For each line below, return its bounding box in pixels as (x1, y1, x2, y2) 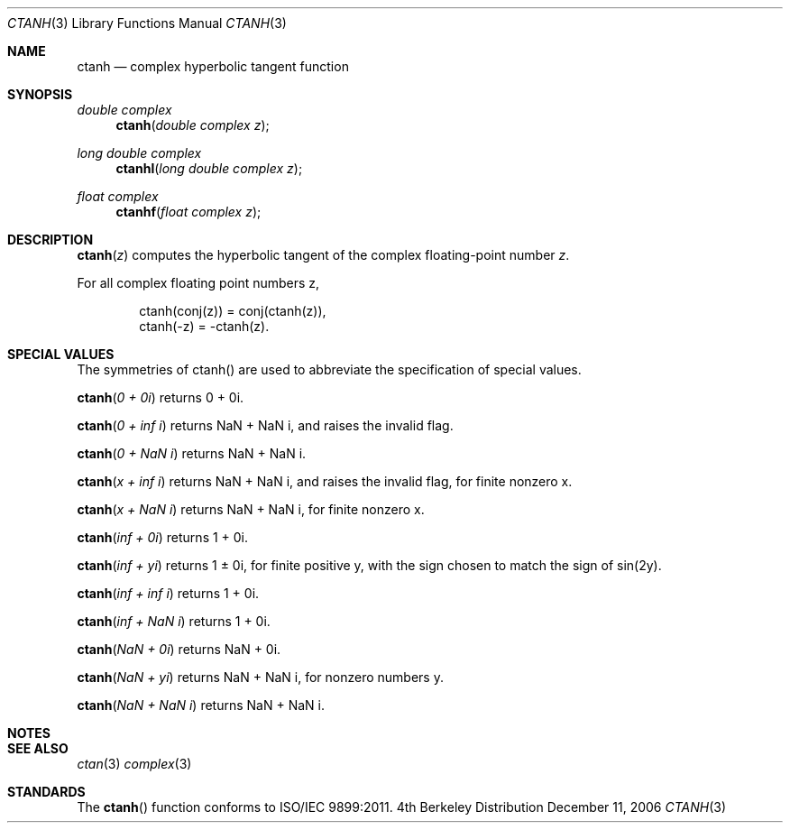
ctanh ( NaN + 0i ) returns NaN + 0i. (77, 641, 281, 657)
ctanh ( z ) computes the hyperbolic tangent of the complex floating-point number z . (77, 247, 570, 263)
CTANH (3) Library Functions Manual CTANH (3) (7, 15, 287, 31)
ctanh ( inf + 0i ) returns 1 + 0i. (77, 530, 249, 545)
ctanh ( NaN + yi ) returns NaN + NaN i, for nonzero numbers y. (77, 669, 444, 685)
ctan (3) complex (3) (77, 756, 192, 771)
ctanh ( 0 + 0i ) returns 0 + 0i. (77, 390, 244, 405)
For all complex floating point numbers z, (77, 275, 320, 290)
